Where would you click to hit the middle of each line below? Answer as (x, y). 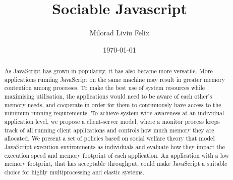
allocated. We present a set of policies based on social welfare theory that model (109, 138)
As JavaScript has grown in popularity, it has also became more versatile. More (108, 71)
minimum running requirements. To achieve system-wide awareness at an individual (114, 113)
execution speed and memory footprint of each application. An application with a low (117, 155)
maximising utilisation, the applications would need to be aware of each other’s (108, 96)
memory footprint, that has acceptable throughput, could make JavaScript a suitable (116, 164)
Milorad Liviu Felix (120, 33)
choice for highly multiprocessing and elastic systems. (74, 172)
